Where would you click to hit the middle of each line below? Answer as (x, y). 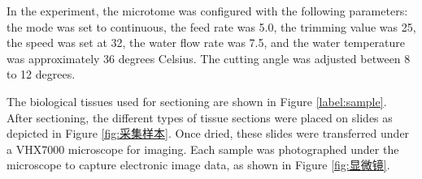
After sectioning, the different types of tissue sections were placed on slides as (200, 117)
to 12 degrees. (41, 74)
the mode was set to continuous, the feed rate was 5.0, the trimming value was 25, (211, 26)
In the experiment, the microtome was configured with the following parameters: (207, 11)
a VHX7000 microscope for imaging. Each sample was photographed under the (203, 149)
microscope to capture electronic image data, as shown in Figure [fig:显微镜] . (198, 165)
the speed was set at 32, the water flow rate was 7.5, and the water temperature (206, 43)
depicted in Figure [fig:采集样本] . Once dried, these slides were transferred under (208, 133)
